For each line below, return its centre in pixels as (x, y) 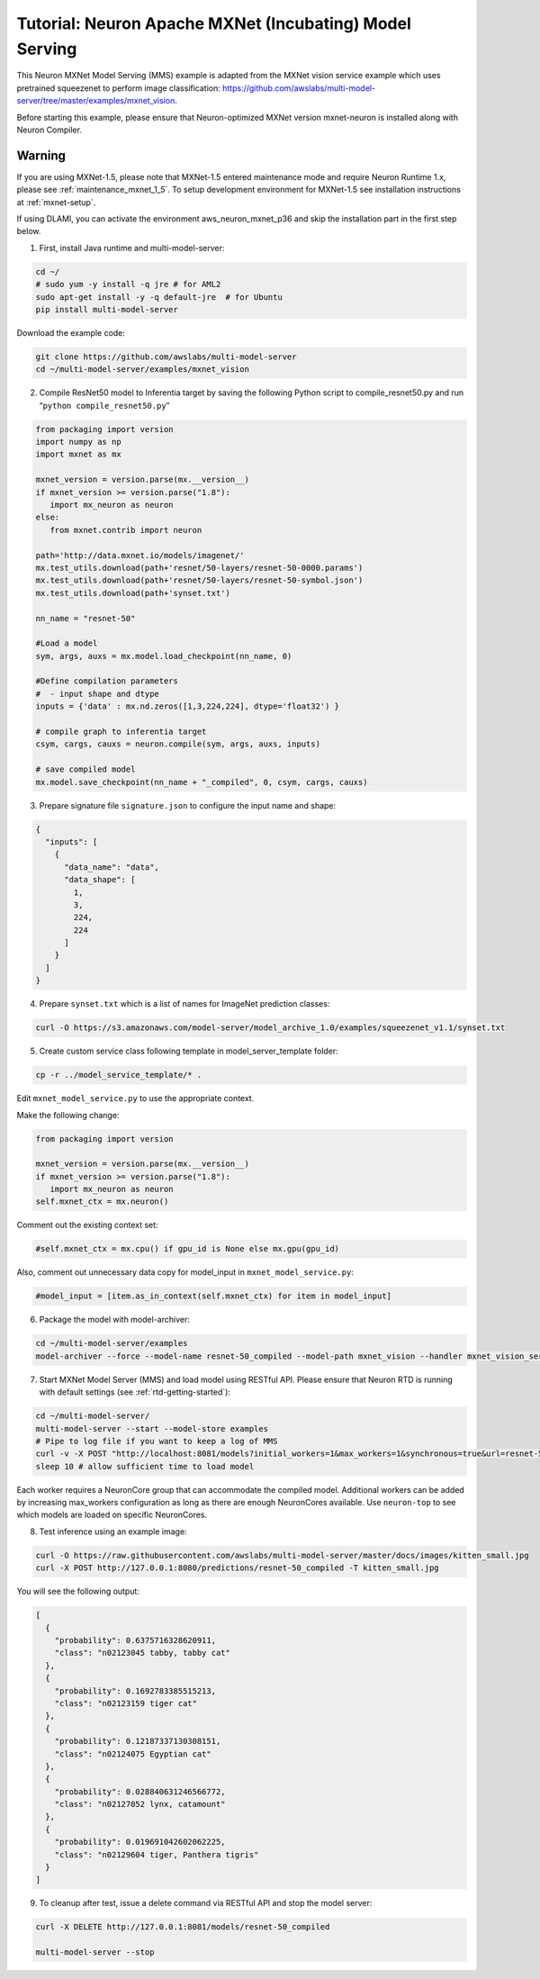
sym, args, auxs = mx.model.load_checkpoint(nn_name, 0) (164, 656)
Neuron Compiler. (49, 130)
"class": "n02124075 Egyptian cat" (133, 1754)
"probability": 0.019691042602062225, (140, 1842)
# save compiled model (85, 769)
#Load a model (67, 643)
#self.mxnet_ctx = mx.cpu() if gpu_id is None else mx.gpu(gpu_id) (188, 1249)
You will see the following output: (78, 1591)
